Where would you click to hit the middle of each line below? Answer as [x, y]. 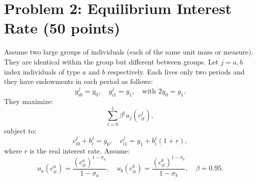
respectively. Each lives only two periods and [176, 71]
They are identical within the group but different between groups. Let [111, 61]
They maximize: [29, 101]
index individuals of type [42, 71]
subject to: [20, 130]
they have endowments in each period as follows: [78, 81]
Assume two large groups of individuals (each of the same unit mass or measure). [129, 52]
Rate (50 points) [62, 28]
